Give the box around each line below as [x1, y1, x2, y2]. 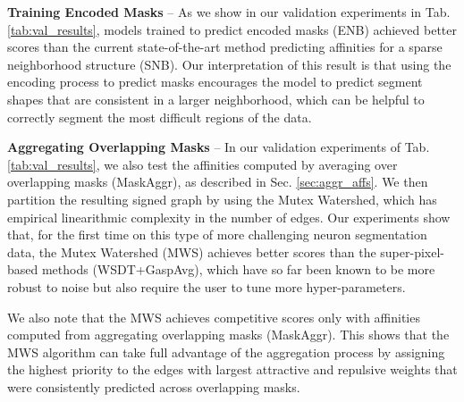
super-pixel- [380, 242, 444, 261]
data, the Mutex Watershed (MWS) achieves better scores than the [7, 242, 376, 261]
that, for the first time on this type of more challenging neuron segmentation [7, 225, 427, 244]
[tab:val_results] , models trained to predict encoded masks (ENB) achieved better [7, 20, 457, 38]
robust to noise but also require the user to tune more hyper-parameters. [7, 277, 406, 296]
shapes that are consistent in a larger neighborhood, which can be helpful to [7, 89, 425, 108]
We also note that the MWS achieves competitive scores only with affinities [7, 307, 420, 326]
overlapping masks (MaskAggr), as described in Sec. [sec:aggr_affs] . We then [7, 172, 428, 191]
